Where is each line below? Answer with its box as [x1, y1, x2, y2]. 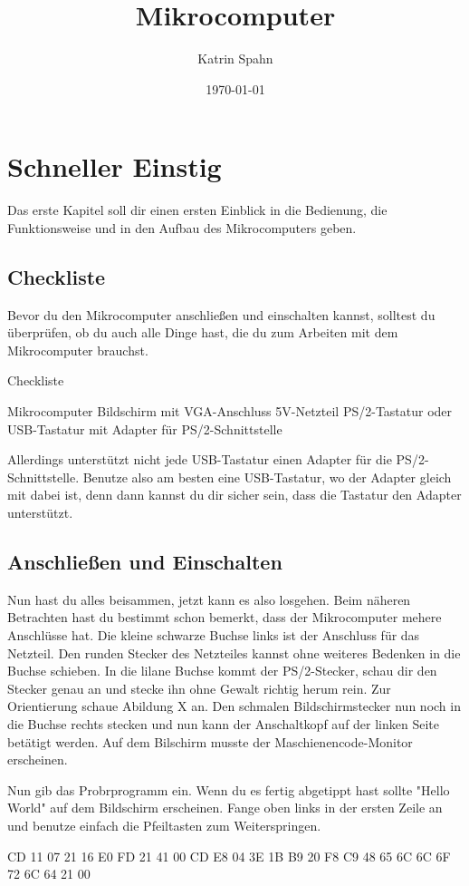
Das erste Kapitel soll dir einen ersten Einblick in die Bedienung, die [7, 200, 388, 219]
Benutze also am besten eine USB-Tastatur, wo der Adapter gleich [82, 467, 452, 486]
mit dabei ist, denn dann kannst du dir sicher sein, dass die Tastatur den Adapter [7, 485, 462, 504]
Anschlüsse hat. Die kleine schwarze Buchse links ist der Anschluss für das [7, 625, 420, 644]
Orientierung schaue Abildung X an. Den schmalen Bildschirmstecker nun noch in [7, 696, 461, 716]
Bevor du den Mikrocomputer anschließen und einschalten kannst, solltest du [7, 305, 435, 324]
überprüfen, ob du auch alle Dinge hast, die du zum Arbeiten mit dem [7, 323, 398, 342]
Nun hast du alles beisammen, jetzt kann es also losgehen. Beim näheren [7, 589, 411, 609]
